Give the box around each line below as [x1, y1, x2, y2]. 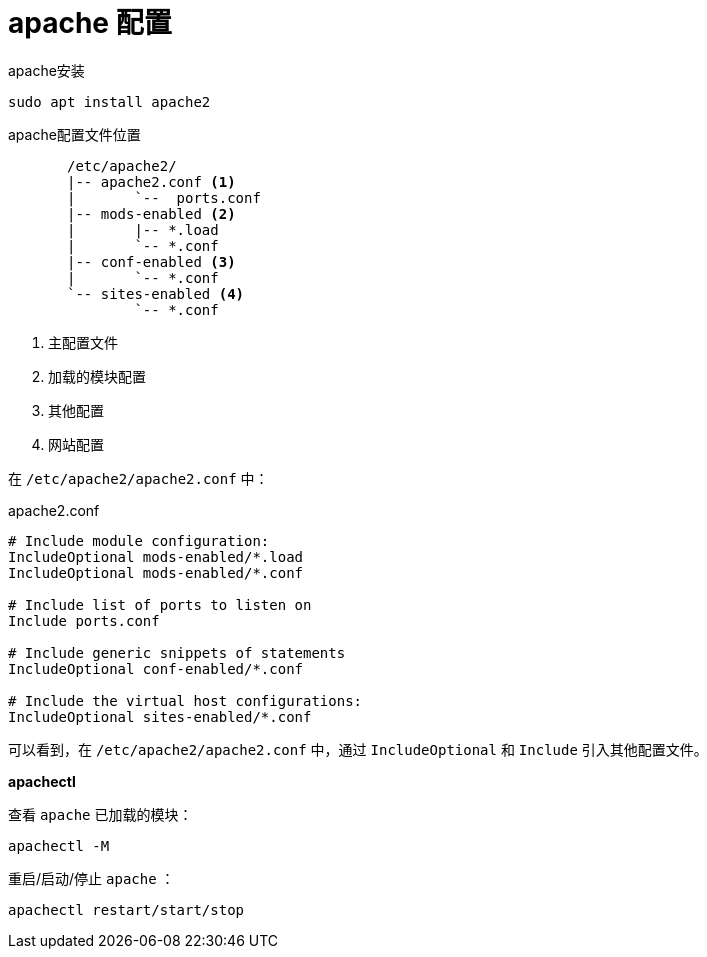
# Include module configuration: [8, 532, 270, 549]
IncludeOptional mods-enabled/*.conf [8, 564, 304, 581]
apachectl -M [8, 837, 110, 854]
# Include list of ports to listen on [8, 596, 312, 613]
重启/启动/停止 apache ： [8, 869, 175, 887]
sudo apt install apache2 [8, 93, 211, 110]
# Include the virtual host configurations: [8, 692, 363, 709]
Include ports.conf [8, 612, 160, 629]
